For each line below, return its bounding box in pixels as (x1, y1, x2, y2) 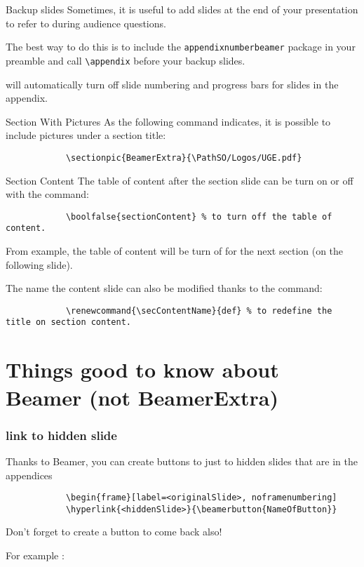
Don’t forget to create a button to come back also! (6, 524, 222, 539)
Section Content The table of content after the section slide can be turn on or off (6, 173, 353, 187)
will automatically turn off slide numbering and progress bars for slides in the (6, 76, 339, 91)
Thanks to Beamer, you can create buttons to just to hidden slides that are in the (6, 453, 358, 468)
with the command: (6, 187, 89, 201)
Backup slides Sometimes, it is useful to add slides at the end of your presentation (6, 2, 358, 16)
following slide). (6, 257, 73, 272)
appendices (6, 467, 53, 482)
